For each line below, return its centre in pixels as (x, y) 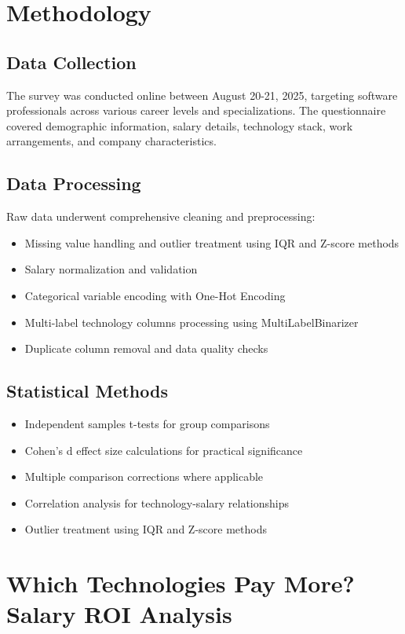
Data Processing (74, 183)
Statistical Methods (87, 391)
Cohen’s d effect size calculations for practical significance (164, 450)
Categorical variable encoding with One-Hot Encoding (155, 295)
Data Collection (71, 62)
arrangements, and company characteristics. (111, 141)
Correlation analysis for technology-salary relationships (157, 502)
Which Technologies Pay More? (181, 583)
